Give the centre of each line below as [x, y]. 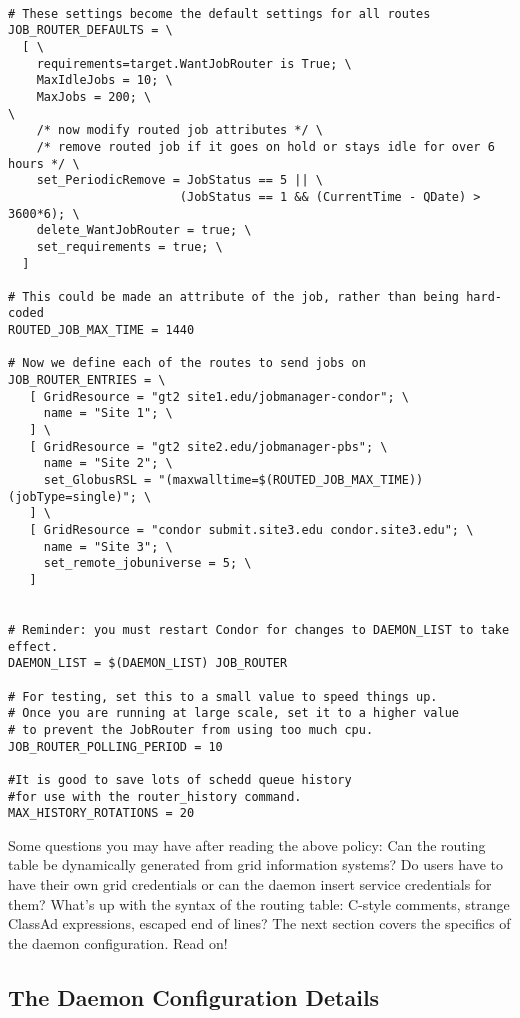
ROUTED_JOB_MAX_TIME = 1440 [101, 330]
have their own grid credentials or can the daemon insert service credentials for [250, 884]
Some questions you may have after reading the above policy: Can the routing [247, 844]
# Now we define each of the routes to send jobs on [187, 363]
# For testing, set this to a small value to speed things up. [223, 696]
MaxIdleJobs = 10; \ [104, 80]
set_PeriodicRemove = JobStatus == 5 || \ [179, 180]
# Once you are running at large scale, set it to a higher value [234, 713]
